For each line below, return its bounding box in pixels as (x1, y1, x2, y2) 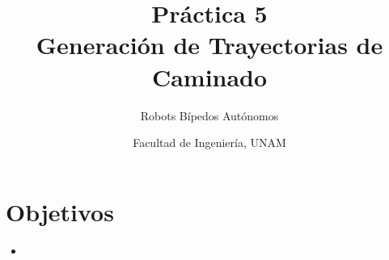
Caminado (151, 60, 268, 93)
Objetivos (6, 195, 114, 228)
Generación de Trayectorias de (36, 28, 383, 61)
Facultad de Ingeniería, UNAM (133, 134, 286, 151)
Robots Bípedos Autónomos (140, 107, 279, 124)
